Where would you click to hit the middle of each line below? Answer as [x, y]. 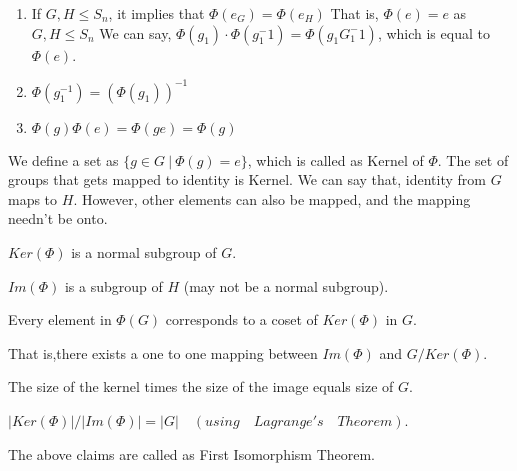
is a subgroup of [113, 285]
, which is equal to [433, 32]
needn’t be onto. [58, 218]
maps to [33, 198]
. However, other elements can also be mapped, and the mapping [272, 198]
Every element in [60, 319]
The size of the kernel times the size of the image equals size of [201, 386]
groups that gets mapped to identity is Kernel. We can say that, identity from [247, 179]
